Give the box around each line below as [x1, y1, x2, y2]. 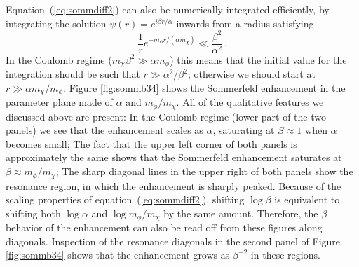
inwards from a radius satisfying [176, 15, 314, 30]
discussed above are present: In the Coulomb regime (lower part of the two [6, 109, 327, 123]
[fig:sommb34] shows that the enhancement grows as [6, 247, 230, 262]
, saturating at [212, 123, 275, 137]
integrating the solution [6, 15, 107, 30]
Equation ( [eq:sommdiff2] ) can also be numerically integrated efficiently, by [6, 2, 330, 16]
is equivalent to [274, 192, 340, 207]
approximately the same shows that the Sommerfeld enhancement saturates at [6, 150, 342, 165]
